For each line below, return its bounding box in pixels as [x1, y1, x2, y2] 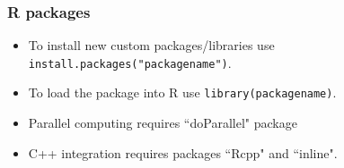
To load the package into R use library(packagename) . [28, 83, 337, 102]
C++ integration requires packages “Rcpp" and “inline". [28, 143, 338, 162]
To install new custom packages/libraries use [28, 36, 275, 55]
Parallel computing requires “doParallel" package [28, 113, 297, 132]
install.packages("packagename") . [28, 53, 232, 71]
